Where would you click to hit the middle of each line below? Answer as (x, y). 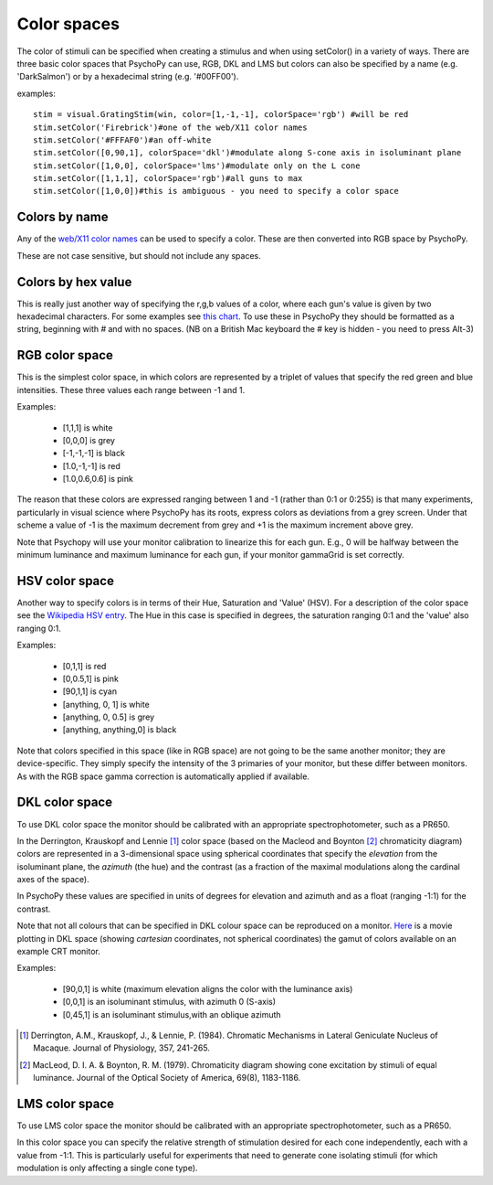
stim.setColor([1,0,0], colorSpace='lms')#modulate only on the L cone (197, 165)
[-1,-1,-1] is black (94, 454)
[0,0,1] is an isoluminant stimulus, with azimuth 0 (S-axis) (169, 1002)
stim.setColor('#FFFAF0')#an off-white (122, 140)
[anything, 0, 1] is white (106, 704)
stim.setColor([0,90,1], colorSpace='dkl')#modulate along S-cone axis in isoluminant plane (247, 153)
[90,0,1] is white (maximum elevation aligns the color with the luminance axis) (208, 988)
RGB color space (65, 355)
